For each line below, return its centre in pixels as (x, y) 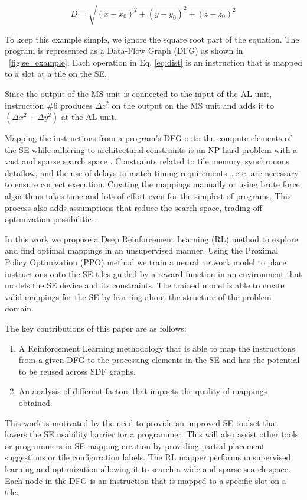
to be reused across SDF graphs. (77, 371)
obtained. (35, 402)
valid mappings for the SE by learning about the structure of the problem (138, 296)
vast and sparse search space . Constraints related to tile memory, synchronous (147, 161)
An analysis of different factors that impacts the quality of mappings (143, 391)
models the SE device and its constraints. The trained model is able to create (145, 285)
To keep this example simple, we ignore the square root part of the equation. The (152, 39)
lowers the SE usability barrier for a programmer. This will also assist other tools (152, 434)
